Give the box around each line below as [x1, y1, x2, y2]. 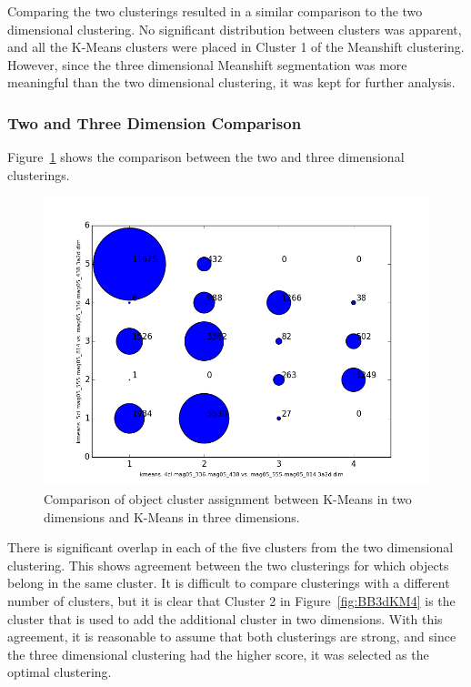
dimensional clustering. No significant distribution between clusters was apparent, [7, 19, 462, 38]
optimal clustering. [7, 662, 112, 682]
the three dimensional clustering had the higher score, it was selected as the [7, 644, 429, 663]
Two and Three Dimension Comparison [7, 111, 302, 134]
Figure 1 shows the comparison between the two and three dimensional [7, 147, 405, 167]
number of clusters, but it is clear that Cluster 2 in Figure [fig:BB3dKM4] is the [7, 591, 456, 610]
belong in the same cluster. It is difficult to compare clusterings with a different [7, 573, 450, 592]
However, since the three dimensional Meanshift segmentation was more [7, 55, 407, 74]
